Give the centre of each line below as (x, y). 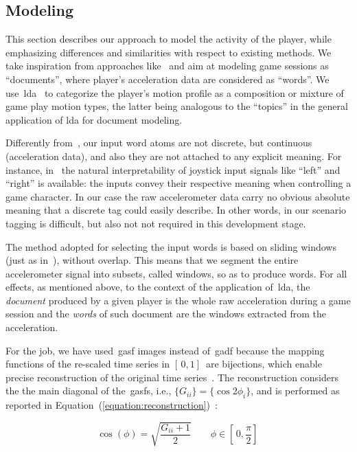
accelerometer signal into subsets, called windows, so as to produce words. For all (176, 273)
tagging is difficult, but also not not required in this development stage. (156, 223)
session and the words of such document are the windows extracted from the (166, 314)
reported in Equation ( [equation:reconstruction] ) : (112, 405)
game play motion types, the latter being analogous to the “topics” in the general (177, 106)
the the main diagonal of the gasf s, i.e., (89, 391)
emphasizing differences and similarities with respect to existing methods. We (169, 52)
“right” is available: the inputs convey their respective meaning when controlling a (178, 183)
